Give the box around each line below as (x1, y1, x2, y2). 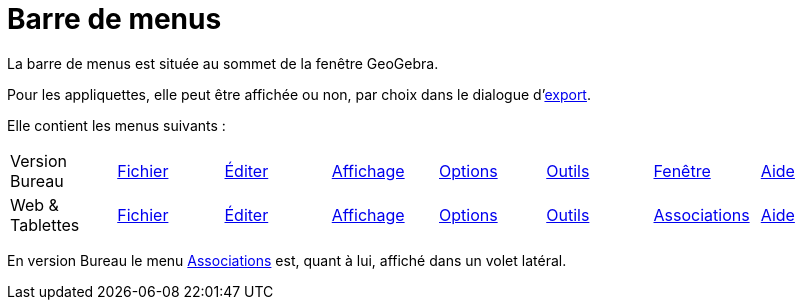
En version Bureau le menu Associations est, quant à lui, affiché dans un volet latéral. (7, 251, 567, 269)
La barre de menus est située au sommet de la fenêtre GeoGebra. (7, 54, 439, 72)
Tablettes (10, 214, 80, 235)
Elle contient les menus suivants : (7, 116, 226, 134)
